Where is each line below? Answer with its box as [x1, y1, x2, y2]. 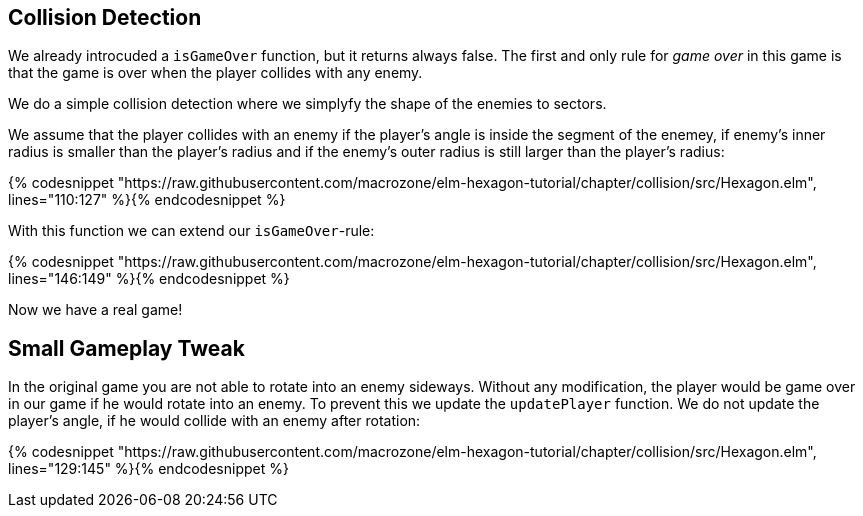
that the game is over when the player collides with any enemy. [8, 64, 423, 82]
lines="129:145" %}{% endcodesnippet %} [8, 460, 289, 478]
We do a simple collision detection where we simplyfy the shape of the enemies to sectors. [8, 95, 607, 113]
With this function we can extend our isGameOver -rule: [8, 222, 375, 240]
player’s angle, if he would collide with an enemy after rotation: [8, 412, 421, 430]
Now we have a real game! [8, 301, 183, 319]
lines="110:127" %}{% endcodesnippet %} [8, 191, 286, 209]
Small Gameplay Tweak [8, 335, 245, 361]
